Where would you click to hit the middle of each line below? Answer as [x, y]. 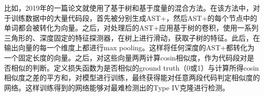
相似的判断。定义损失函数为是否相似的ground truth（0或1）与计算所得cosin [135, 67]
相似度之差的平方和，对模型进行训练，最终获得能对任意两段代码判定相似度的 [132, 77]
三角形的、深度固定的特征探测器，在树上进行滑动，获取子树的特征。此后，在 [132, 37]
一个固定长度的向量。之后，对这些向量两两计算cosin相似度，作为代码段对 [126, 57]
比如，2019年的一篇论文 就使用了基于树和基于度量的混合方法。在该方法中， [128, 8]
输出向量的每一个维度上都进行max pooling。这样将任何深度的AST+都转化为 [129, 47]
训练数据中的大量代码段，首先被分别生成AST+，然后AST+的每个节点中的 [134, 18]
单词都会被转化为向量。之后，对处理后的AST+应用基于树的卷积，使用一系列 [131, 28]
